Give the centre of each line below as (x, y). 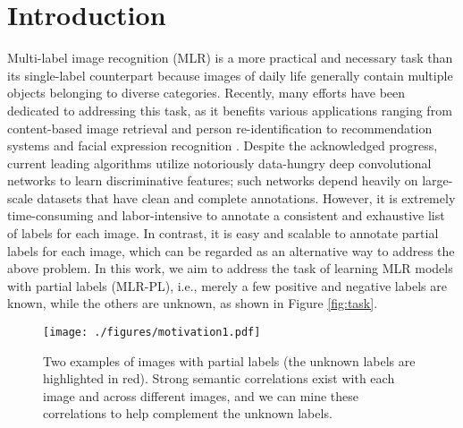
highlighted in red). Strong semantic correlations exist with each (219, 378)
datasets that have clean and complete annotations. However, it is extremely (246, 197)
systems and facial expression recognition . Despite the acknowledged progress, (223, 146)
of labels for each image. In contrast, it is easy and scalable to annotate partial (223, 233)
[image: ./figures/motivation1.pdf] (152, 333)
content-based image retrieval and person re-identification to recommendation (220, 128)
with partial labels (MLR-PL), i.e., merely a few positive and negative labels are (227, 285)
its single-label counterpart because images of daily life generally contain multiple (230, 75)
